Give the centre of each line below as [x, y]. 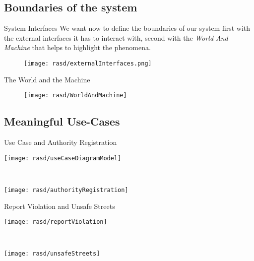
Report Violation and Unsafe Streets [60, 206]
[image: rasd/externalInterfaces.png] [88, 63]
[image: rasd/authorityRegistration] [66, 190]
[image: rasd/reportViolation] [56, 222]
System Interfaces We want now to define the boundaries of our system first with [127, 28]
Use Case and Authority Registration [61, 142]
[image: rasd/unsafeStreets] [52, 254]
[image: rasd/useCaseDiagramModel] [63, 158]
